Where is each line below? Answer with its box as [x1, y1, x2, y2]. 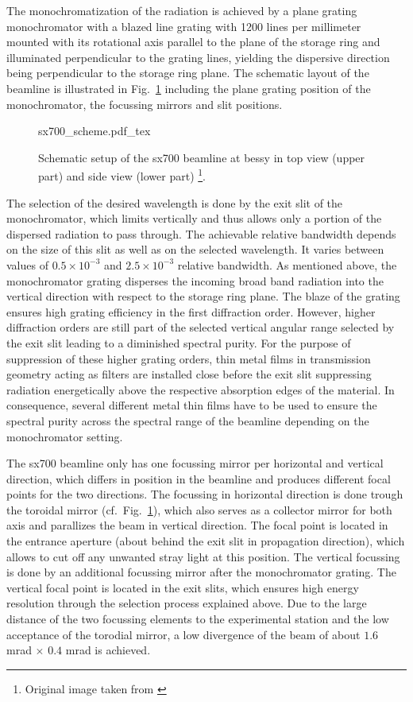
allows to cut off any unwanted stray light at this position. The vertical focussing [6, 548, 400, 564]
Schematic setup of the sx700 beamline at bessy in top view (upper [38, 149, 365, 165]
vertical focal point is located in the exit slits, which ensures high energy [6, 579, 359, 595]
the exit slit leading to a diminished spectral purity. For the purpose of [6, 334, 351, 351]
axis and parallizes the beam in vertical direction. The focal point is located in [6, 517, 388, 533]
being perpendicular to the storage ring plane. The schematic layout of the [6, 64, 369, 81]
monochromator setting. [6, 428, 123, 444]
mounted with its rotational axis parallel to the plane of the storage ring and [6, 33, 380, 50]
